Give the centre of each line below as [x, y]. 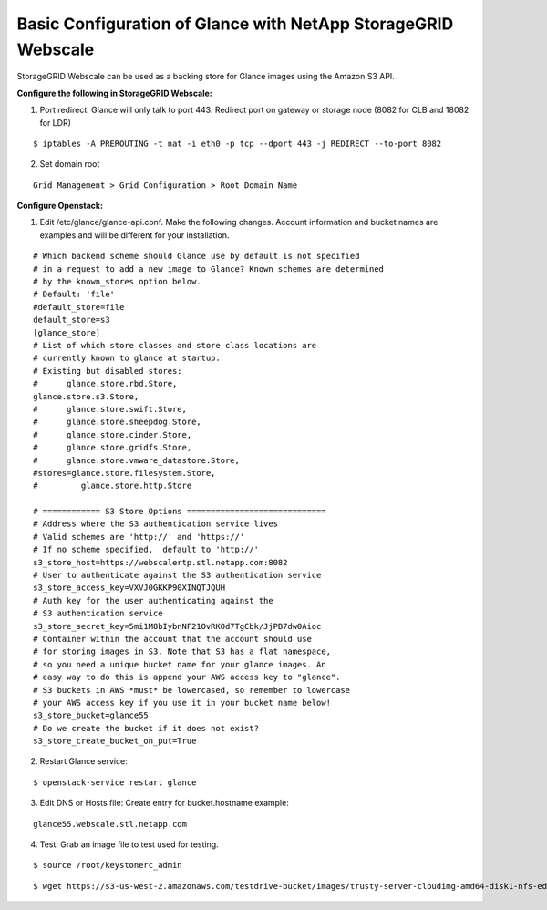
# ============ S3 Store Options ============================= [180, 512]
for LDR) [56, 122]
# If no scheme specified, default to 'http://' [146, 550]
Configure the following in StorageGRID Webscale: [115, 93]
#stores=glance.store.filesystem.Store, [124, 473]
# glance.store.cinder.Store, [113, 434]
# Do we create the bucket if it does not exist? [146, 728]
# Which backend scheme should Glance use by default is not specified [196, 256]
